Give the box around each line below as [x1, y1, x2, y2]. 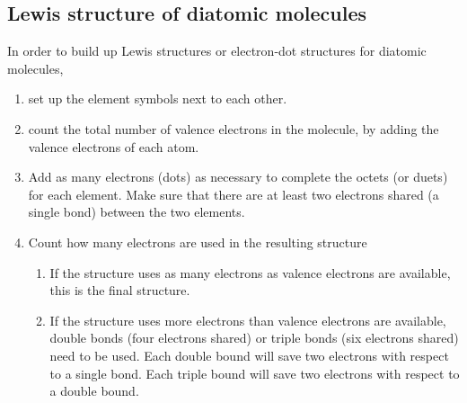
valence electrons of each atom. [28, 137, 199, 156]
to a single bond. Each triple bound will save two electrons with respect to [49, 363, 460, 382]
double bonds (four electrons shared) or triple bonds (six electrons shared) [49, 328, 459, 347]
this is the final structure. [49, 281, 190, 300]
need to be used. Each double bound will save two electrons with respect [49, 345, 449, 364]
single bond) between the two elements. [28, 202, 245, 221]
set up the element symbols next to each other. [28, 89, 287, 108]
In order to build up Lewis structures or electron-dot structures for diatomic [7, 41, 427, 60]
